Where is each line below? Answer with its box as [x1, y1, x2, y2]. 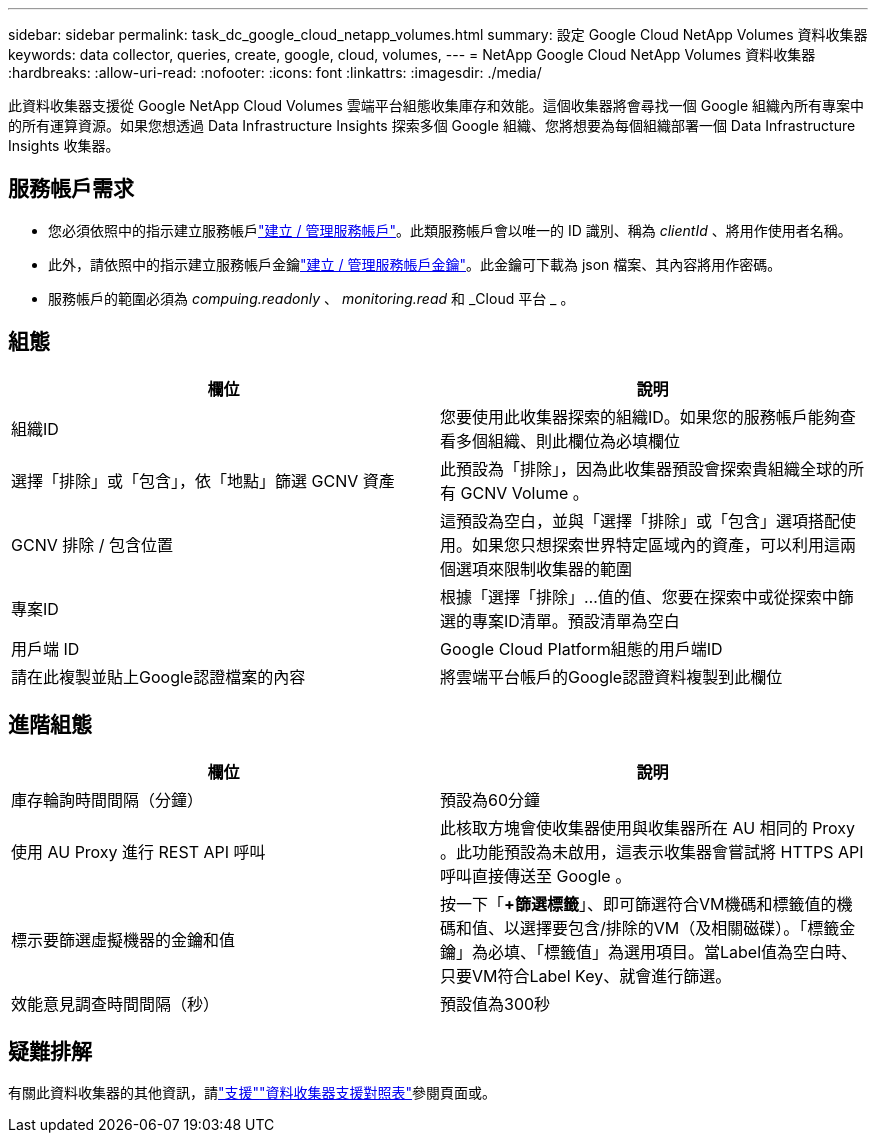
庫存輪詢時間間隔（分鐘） [11, 789, 204, 810]
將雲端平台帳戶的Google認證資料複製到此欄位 [440, 666, 783, 687]
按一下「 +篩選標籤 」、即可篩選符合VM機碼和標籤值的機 [440, 893, 853, 914]
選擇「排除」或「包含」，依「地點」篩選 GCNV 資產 [11, 470, 395, 491]
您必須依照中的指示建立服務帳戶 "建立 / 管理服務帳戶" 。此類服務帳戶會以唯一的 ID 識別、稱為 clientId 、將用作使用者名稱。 [48, 221, 852, 239]
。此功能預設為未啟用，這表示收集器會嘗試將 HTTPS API [440, 841, 864, 862]
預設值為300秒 [440, 993, 551, 1014]
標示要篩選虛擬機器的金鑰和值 [11, 929, 236, 950]
